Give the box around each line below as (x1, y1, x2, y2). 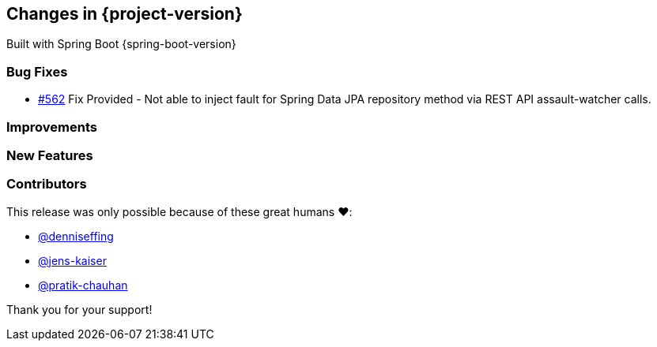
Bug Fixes (6, 63, 68, 80)
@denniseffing (38, 229, 114, 243)
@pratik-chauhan (38, 278, 128, 292)
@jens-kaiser (38, 253, 107, 267)
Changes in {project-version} (6, 4, 243, 24)
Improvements (6, 118, 97, 135)
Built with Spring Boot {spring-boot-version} (6, 37, 236, 51)
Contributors (6, 176, 87, 192)
